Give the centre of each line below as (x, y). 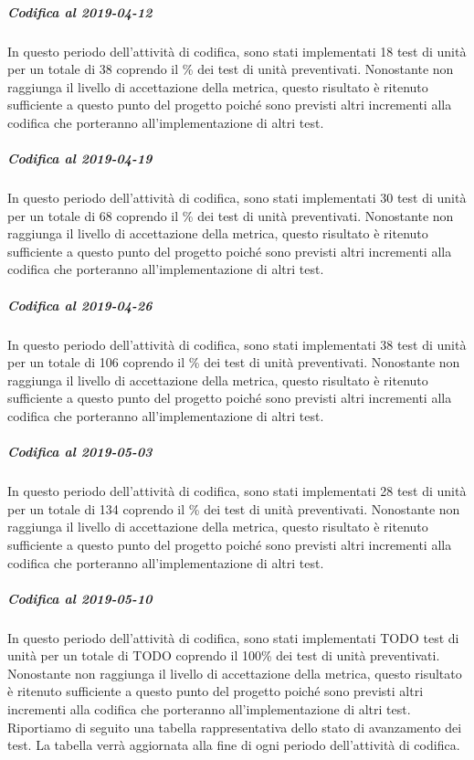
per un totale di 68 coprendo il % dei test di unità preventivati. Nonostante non (231, 215)
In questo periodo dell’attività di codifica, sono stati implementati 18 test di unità (237, 51)
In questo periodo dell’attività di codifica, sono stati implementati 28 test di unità (237, 491)
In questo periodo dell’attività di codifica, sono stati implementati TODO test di (233, 637)
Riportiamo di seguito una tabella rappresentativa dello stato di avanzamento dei (235, 727)
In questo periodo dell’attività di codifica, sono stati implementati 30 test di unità (237, 198)
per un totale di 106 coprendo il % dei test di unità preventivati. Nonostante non (234, 362)
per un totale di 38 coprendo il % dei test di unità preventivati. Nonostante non (231, 69)
